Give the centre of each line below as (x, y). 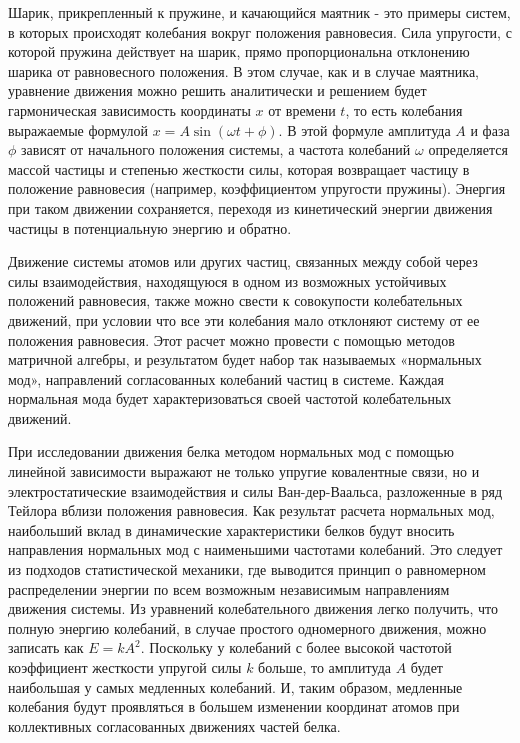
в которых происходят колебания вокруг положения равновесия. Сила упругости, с (260, 31)
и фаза (490, 129)
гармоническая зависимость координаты (129, 109)
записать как (46, 647)
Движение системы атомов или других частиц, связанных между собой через (243, 261)
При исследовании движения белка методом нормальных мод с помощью (231, 451)
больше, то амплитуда (324, 667)
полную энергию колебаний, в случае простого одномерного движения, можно (247, 627)
